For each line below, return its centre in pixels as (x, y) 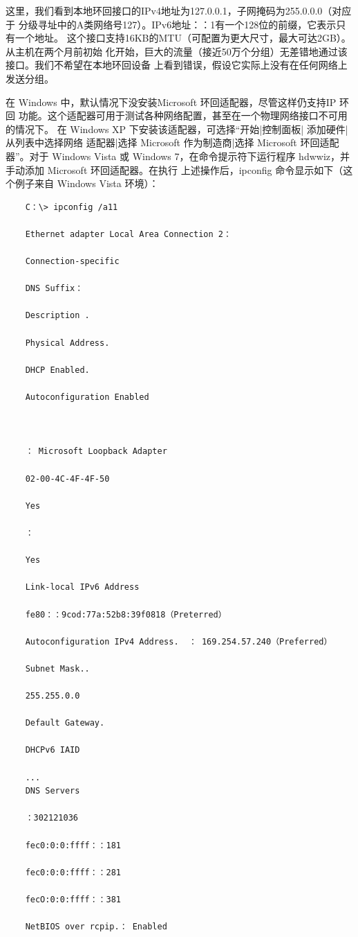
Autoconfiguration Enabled (87, 397)
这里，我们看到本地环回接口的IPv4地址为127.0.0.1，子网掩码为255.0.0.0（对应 (179, 10)
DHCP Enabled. (57, 370)
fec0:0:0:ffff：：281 (73, 872)
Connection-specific (72, 262)
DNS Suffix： (54, 289)
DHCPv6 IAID (53, 750)
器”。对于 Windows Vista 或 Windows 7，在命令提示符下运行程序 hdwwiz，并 (178, 156)
